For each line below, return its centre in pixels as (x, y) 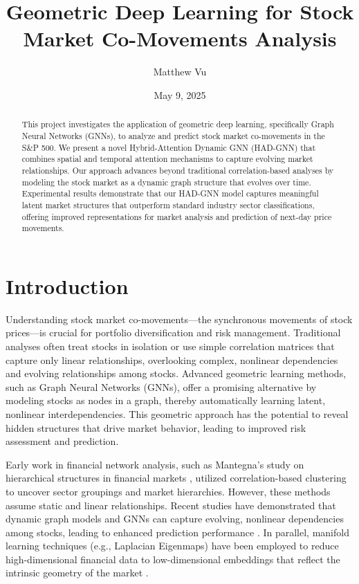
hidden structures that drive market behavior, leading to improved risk (156, 427)
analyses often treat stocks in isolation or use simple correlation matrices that (170, 346)
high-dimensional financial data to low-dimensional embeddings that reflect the (173, 559)
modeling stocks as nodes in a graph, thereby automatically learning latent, (166, 400)
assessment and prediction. (62, 441)
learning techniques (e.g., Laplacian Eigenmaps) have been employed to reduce (172, 546)
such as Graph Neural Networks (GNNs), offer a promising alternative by (161, 386)
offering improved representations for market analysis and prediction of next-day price (177, 216)
